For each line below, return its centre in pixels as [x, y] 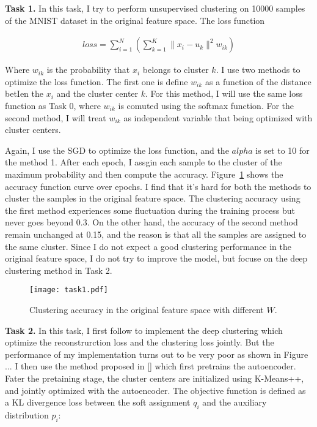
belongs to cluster [176, 70]
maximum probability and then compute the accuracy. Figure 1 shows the [144, 174]
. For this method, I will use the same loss [224, 93]
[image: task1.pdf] [69, 290]
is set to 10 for [282, 150]
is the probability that [88, 70]
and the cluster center [97, 93]
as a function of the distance [258, 81]
